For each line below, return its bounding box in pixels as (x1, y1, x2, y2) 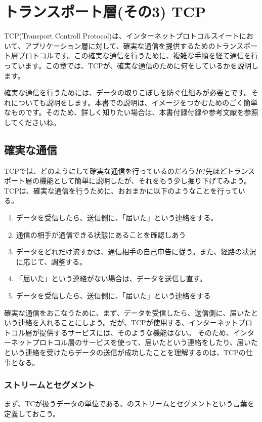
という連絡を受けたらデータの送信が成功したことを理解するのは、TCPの (4, 347, 246, 357)
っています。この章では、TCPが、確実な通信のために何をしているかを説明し (4, 60, 258, 70)
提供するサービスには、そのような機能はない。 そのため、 (39, 327, 233, 337)
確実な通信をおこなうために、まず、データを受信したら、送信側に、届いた (4, 307, 251, 318)
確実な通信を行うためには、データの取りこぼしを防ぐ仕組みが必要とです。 (4, 87, 251, 98)
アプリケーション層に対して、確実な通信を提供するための (24, 40, 215, 51)
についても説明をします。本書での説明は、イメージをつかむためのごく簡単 (11, 97, 258, 107)
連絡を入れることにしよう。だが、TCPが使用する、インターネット (18, 317, 238, 328)
